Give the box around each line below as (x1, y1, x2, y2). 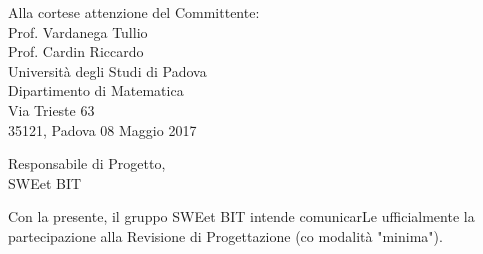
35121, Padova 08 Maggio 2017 (8, 119, 197, 140)
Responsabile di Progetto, (8, 153, 166, 174)
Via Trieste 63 (8, 99, 95, 120)
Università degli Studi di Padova (8, 60, 207, 81)
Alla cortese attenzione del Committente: (8, 2, 260, 22)
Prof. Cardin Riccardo (8, 41, 144, 62)
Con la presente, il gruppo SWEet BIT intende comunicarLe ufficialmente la (8, 206, 475, 227)
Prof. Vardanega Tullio (8, 21, 148, 42)
